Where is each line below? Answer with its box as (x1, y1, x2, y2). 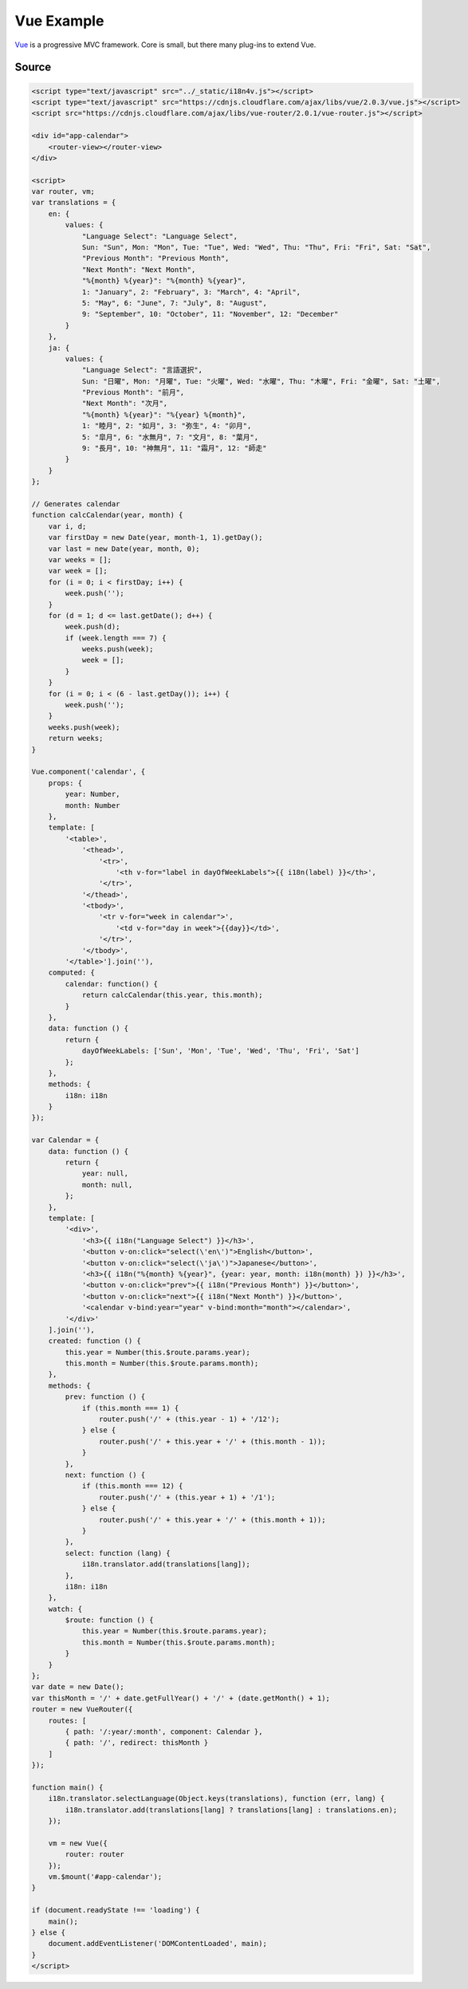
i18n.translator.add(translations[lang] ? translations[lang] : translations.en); (65, 1805, 398, 1814)
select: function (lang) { (65, 1548, 171, 1558)
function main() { (31, 1782, 104, 1792)
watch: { (48, 1604, 83, 1613)
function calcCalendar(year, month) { (31, 510, 183, 520)
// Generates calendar (31, 499, 120, 508)
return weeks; (48, 734, 104, 743)
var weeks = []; (48, 555, 112, 564)
